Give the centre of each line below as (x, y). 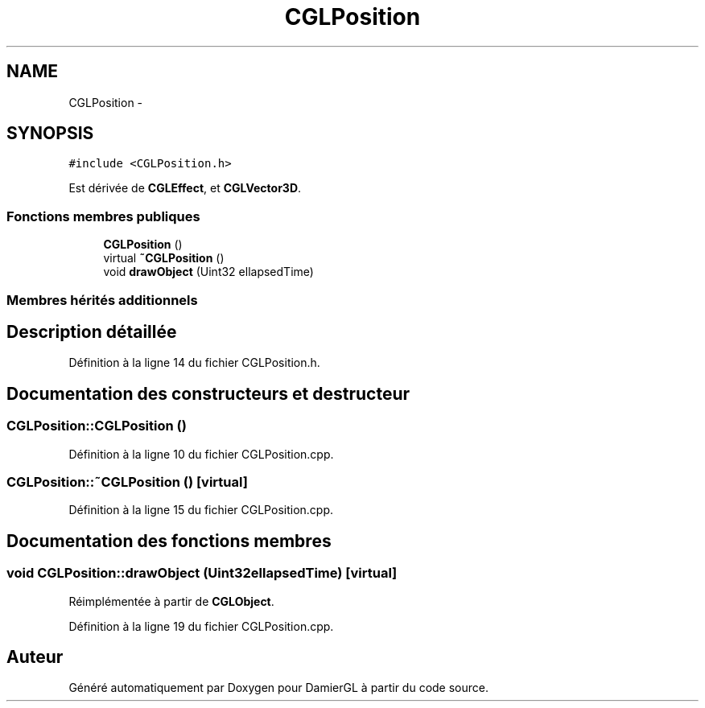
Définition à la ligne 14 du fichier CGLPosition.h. (194, 363)
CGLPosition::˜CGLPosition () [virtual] (127, 482)
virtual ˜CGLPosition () (164, 258)
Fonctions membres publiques (103, 216)
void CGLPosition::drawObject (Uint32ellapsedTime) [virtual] (202, 573)
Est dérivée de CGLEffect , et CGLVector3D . (185, 188)
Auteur (35, 657)
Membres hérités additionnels (102, 300)
